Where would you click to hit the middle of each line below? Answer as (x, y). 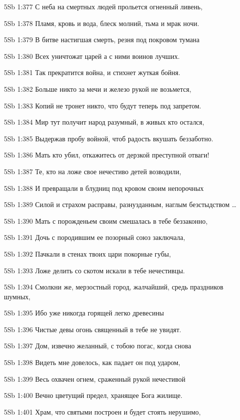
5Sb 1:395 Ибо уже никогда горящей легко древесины (84, 313)
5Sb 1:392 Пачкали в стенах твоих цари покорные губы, (87, 253)
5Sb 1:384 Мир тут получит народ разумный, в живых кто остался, (104, 122)
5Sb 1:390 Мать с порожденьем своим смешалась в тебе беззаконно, (106, 221)
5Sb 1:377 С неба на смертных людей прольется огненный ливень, (103, 6)
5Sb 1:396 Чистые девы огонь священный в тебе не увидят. (93, 329)
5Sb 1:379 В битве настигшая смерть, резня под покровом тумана (102, 39)
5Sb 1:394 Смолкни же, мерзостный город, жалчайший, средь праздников (114, 287)
